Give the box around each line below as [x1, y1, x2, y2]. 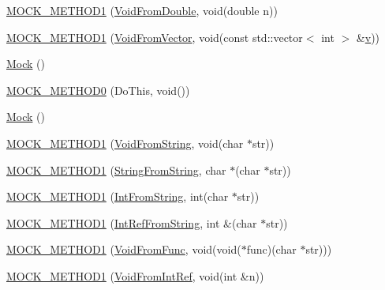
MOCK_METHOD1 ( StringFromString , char [6, 161, 226, 178]
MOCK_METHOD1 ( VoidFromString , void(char [6, 134, 244, 151]
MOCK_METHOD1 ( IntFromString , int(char [6, 188, 229, 205]
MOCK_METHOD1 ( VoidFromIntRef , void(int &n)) [6, 267, 264, 284]
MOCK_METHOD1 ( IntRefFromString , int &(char [6, 214, 257, 231]
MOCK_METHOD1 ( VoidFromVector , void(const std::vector [6, 28, 303, 45]
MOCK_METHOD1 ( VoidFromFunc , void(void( [6, 241, 241, 258]
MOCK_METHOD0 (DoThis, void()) [6, 81, 190, 98]
